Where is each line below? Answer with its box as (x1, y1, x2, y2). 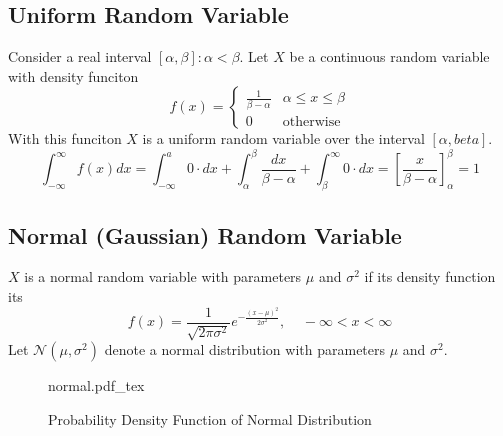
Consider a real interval (8, 46, 152, 67)
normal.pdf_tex (48, 375, 145, 396)
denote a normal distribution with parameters (104, 339, 386, 360)
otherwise (282, 114, 341, 129)
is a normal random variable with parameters (24, 266, 302, 287)
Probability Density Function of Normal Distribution (48, 408, 372, 429)
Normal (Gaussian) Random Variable (8, 219, 402, 250)
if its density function (364, 266, 496, 287)
